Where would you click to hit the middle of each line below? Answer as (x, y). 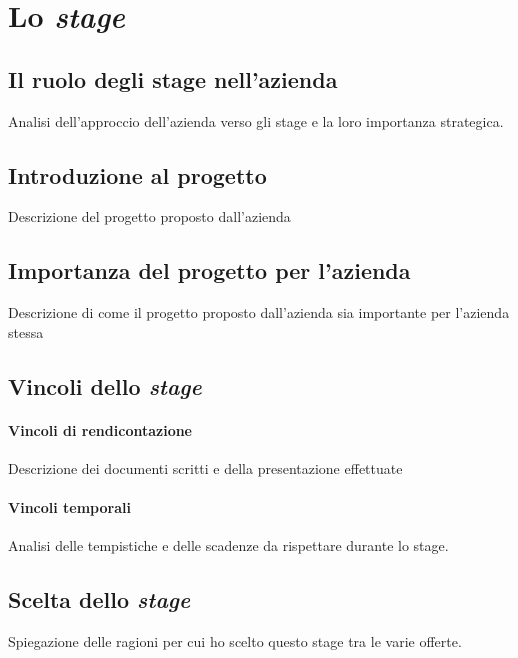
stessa (26, 331)
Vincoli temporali (69, 507)
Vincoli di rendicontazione (100, 429)
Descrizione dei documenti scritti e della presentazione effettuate (205, 467)
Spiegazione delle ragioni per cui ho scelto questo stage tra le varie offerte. (235, 641)
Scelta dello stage (99, 599)
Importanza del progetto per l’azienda (209, 270)
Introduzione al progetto (137, 174)
